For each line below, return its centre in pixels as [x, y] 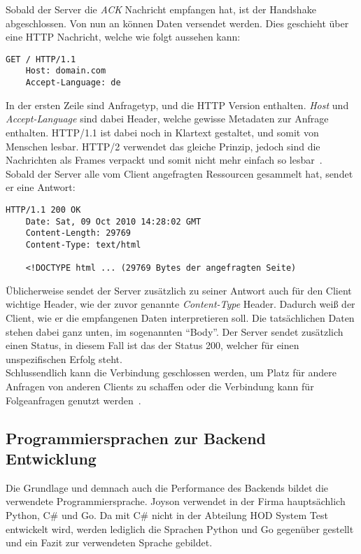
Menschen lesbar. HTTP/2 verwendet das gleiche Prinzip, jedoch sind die [163, 146]
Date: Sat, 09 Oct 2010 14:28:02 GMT [113, 221]
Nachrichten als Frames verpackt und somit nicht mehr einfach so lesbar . [164, 160]
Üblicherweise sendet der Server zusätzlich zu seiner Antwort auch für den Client [179, 290]
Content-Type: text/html [83, 244]
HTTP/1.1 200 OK [43, 209]
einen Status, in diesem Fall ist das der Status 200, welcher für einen [153, 345]
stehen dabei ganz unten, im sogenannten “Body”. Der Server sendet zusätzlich [175, 331]
